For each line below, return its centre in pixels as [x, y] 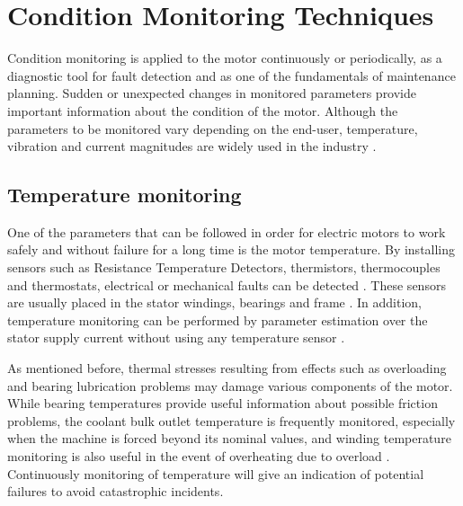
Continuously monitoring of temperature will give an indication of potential [216, 473]
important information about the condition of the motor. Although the [203, 110]
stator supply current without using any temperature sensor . [176, 337]
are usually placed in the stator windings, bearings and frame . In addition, [214, 302]
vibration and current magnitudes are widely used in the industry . [192, 146]
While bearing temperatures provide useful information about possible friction [223, 403]
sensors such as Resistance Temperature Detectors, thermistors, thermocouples [224, 267]
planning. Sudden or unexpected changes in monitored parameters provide [212, 93]
